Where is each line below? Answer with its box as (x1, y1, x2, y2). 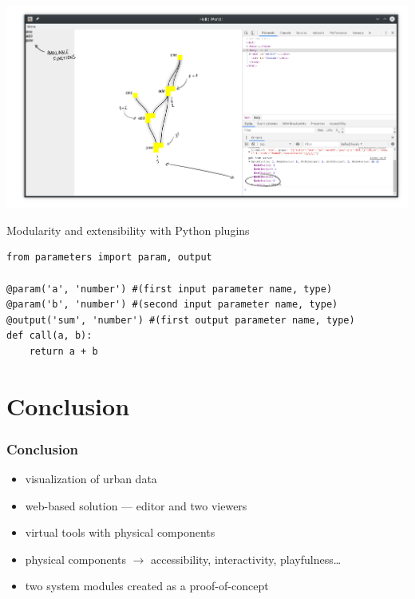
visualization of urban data (25, 470, 157, 487)
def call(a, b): (6, 330, 93, 342)
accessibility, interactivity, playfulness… (151, 550, 342, 567)
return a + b (29, 345, 98, 357)
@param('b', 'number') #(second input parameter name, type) (6, 299, 338, 311)
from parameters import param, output (6, 252, 212, 264)
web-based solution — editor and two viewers (25, 497, 247, 514)
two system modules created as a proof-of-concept (25, 577, 269, 594)
